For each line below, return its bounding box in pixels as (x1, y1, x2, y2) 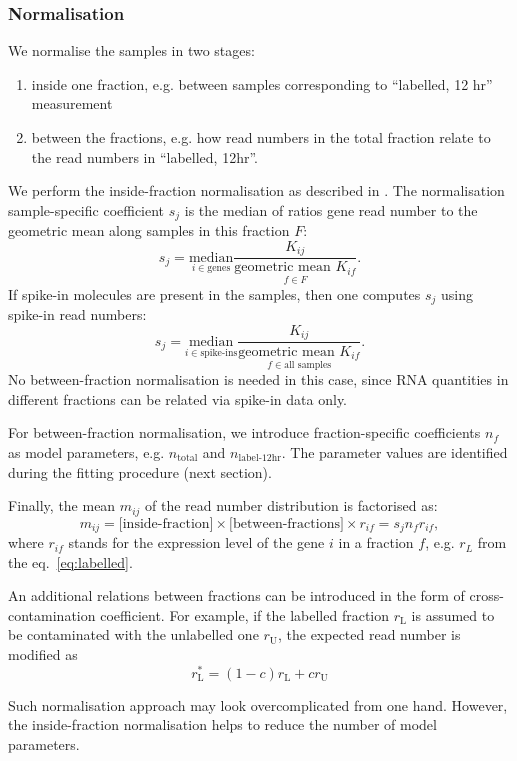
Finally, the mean (8, 495, 116, 516)
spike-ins (200, 347, 238, 358)
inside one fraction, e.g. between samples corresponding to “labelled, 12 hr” (31, 73, 493, 94)
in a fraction (338, 532, 414, 553)
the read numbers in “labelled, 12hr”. (31, 146, 258, 167)
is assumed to (411, 604, 495, 625)
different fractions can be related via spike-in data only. (8, 388, 348, 409)
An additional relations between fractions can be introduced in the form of (8, 585, 465, 606)
